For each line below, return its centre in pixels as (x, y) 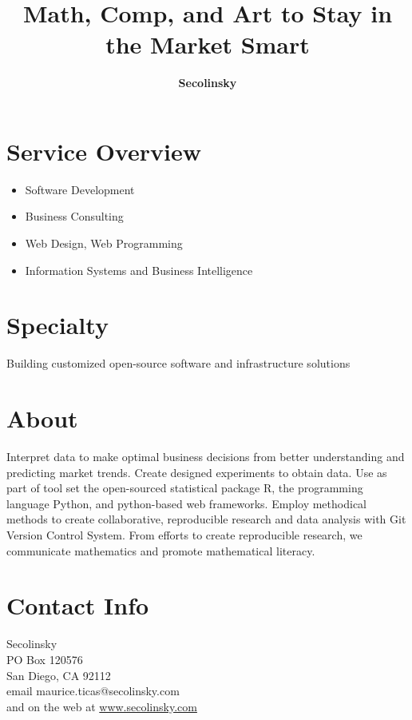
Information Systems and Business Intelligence (139, 270)
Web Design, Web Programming (104, 243)
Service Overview (104, 151)
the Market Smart (208, 44)
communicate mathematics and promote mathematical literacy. (161, 550)
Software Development (80, 189)
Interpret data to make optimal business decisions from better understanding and (206, 457)
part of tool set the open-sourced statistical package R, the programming (185, 488)
